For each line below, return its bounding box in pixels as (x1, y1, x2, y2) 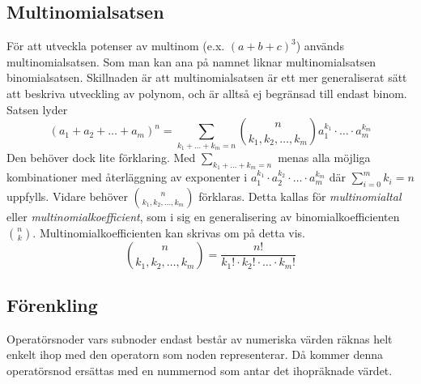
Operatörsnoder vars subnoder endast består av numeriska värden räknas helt (6, 330, 393, 347)
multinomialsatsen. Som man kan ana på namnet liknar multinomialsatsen (6, 53, 376, 70)
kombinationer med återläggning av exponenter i (6, 169, 248, 186)
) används (296, 37, 344, 54)
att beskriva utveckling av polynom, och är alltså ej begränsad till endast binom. (6, 84, 407, 101)
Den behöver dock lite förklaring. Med (6, 148, 196, 165)
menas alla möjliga (278, 148, 371, 165)
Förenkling (6, 292, 98, 317)
